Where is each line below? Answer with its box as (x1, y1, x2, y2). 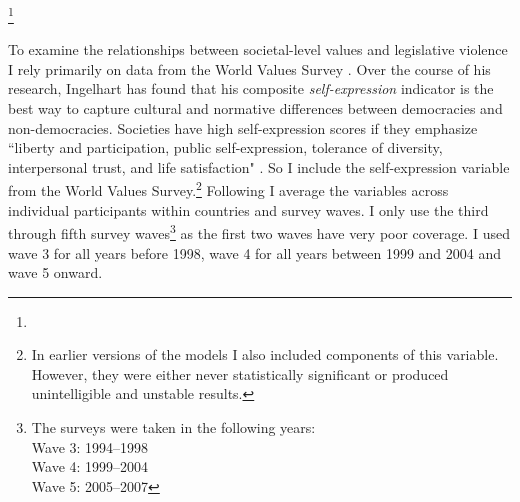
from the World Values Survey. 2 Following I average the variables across (8, 177, 449, 201)
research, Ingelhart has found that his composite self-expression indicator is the (8, 78, 494, 99)
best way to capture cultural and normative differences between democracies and (8, 98, 503, 119)
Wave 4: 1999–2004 (31, 456, 149, 477)
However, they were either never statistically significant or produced (31, 363, 449, 384)
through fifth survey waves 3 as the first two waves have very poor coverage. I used (8, 220, 510, 243)
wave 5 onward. (8, 262, 103, 283)
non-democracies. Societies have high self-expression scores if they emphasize (8, 117, 478, 138)
